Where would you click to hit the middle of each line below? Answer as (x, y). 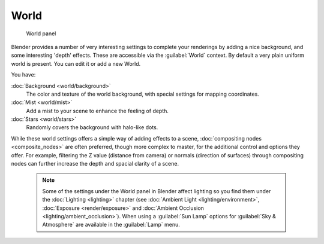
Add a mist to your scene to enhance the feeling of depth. (97, 111)
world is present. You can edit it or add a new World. (76, 63)
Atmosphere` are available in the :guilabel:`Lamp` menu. (111, 225)
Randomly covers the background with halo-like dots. (92, 127)
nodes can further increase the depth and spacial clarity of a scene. (95, 164)
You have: (23, 75)
